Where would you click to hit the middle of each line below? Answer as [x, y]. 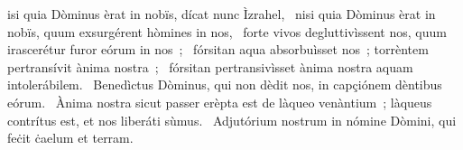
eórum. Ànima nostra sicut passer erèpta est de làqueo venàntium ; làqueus [220, 102]
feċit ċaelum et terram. [70, 138]
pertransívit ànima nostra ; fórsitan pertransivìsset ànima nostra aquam [210, 66]
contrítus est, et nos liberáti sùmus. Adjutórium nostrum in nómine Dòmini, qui [232, 120]
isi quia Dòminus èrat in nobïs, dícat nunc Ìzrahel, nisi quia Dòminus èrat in [222, 14]
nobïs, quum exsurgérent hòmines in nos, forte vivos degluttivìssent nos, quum [227, 31]
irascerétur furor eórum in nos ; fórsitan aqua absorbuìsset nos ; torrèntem [218, 49]
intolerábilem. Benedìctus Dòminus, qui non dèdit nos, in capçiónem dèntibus [225, 84]
